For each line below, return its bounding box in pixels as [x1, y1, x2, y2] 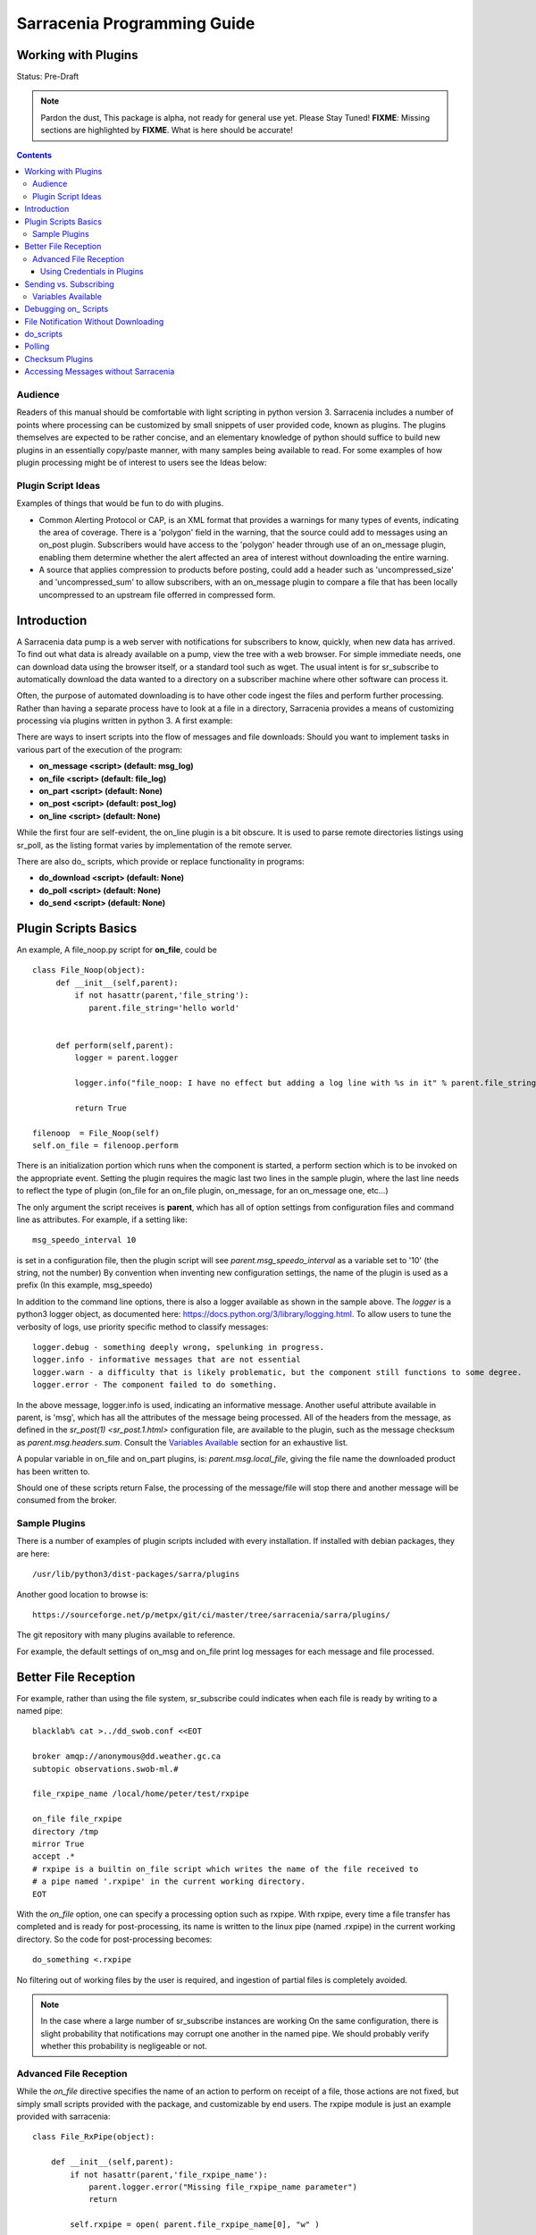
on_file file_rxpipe [32, 1814, 122, 1824]
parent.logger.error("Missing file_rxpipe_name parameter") [88, 2181, 357, 2192]
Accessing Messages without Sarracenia [24, 367, 175, 377]
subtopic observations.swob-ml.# [32, 1764, 179, 1774]
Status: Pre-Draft [16, 72, 80, 82]
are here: [16, 1548, 50, 1559]
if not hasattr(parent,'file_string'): [74, 991, 249, 1000]
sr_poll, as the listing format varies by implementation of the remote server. [16, 839, 293, 850]
